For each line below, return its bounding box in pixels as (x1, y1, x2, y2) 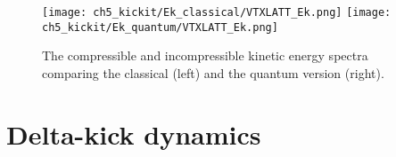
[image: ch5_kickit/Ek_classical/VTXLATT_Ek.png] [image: (42, 6, 392, 19)
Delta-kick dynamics (6, 115, 261, 152)
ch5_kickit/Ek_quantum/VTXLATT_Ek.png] (42, 20, 278, 34)
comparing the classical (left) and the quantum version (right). (42, 63, 384, 82)
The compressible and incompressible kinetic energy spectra (42, 46, 368, 65)
